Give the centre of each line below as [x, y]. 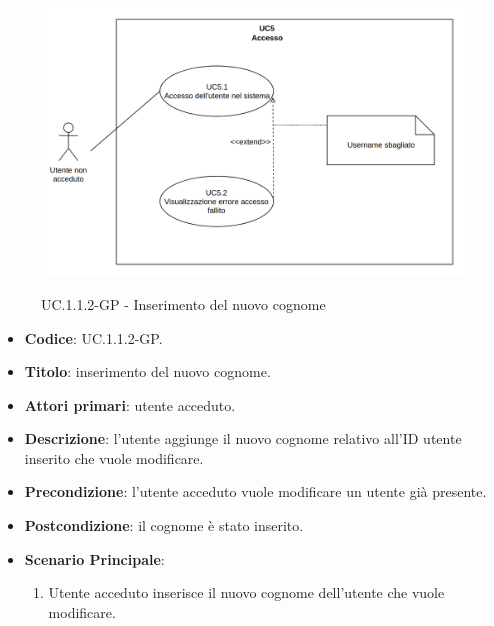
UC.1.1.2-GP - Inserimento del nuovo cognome [183, 303]
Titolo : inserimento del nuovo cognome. [147, 371]
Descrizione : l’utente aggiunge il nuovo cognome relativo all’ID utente [243, 438]
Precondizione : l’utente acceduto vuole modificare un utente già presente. [255, 491]
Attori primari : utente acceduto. [130, 404]
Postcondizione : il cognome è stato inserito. [164, 525]
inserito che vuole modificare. [114, 457]
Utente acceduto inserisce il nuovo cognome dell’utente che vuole [246, 592]
